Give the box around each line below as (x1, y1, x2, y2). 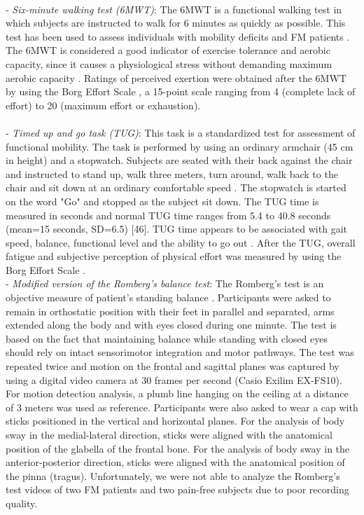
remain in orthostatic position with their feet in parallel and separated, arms (6, 303, 335, 318)
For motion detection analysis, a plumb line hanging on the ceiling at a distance (6, 386, 349, 401)
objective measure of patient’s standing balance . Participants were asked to (6, 290, 331, 305)
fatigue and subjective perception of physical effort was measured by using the (6, 249, 342, 263)
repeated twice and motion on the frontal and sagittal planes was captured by (6, 359, 339, 373)
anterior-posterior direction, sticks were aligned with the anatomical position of (6, 455, 345, 469)
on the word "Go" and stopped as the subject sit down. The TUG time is (6, 193, 319, 208)
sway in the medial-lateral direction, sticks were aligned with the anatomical (6, 427, 332, 441)
